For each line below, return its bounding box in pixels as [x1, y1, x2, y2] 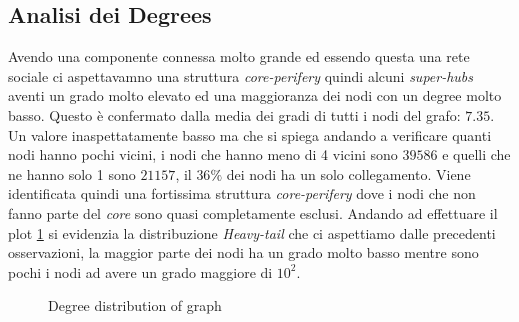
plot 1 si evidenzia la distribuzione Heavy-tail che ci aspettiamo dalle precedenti [8, 222, 496, 243]
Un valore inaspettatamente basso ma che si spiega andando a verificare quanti [8, 124, 492, 145]
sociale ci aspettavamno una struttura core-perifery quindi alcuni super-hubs [8, 65, 474, 86]
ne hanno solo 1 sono [8, 163, 136, 184]
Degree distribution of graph [48, 295, 222, 316]
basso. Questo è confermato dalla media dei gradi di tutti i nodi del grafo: [8, 104, 461, 125]
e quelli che [442, 144, 511, 165]
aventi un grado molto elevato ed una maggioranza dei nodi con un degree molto [8, 85, 502, 106]
